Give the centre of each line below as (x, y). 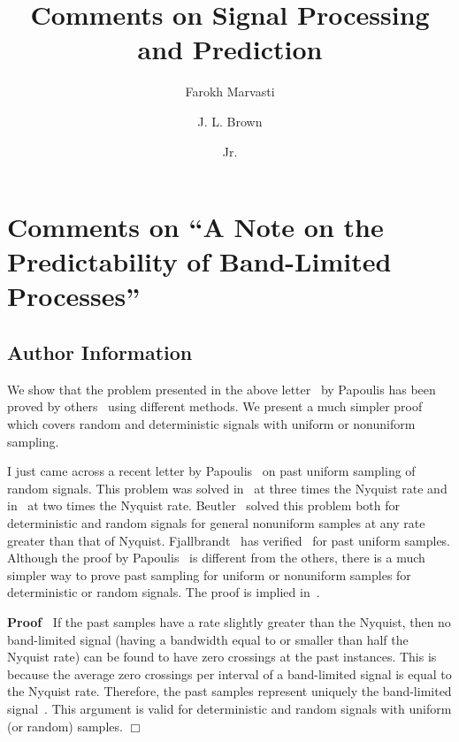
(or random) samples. (65, 726)
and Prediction (230, 49)
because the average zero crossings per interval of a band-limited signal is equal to (229, 673)
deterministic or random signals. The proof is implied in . (164, 592)
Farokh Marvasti (230, 92)
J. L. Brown (230, 121)
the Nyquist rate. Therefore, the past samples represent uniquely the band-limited (229, 691)
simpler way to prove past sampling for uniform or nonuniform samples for (209, 574)
